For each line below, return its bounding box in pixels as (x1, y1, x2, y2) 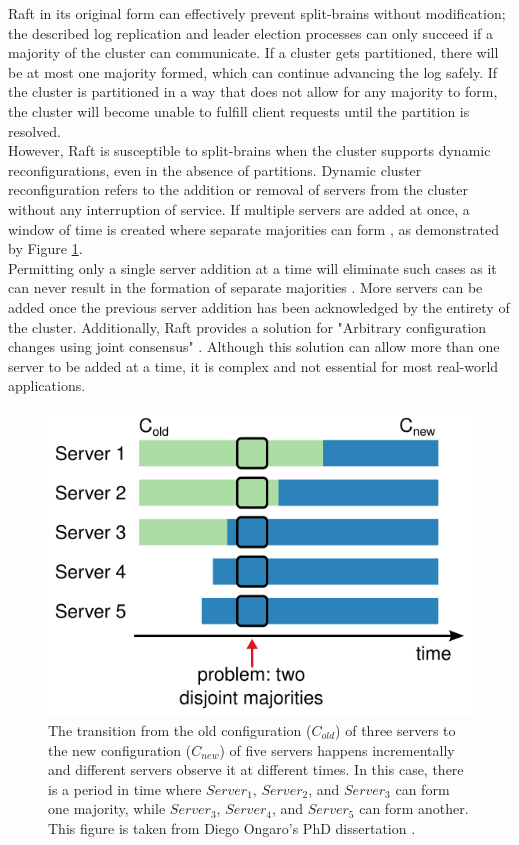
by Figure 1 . (8, 238, 83, 259)
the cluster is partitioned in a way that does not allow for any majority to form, (8, 81, 498, 102)
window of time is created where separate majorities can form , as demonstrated (8, 218, 499, 239)
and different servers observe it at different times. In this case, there (48, 759, 464, 780)
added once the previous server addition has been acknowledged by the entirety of (8, 296, 510, 317)
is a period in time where (48, 778, 202, 799)
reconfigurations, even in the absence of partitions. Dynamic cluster (8, 159, 422, 180)
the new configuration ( (48, 739, 192, 760)
